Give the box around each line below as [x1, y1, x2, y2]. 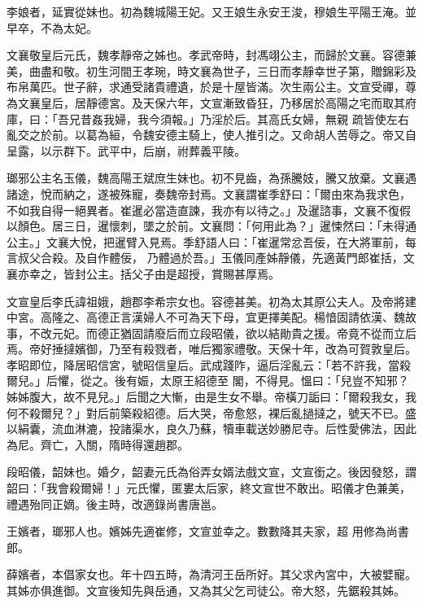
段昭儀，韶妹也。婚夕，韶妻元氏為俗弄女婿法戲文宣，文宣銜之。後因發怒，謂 [7, 463, 416, 480]
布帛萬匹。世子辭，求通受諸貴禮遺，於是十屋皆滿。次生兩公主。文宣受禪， [7, 78, 405, 95]
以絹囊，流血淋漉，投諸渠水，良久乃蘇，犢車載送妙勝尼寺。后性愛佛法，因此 [7, 420, 416, 437]
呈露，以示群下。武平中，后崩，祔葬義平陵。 [7, 142, 246, 159]
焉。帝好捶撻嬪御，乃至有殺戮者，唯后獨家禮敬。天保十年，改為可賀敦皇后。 [7, 340, 416, 357]
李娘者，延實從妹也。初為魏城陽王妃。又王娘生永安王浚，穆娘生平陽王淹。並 [7, 3, 416, 20]
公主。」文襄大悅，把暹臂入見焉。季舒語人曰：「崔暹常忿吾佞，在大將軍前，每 [7, 233, 416, 250]
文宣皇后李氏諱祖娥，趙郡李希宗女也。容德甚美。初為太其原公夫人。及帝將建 [7, 292, 416, 309]
